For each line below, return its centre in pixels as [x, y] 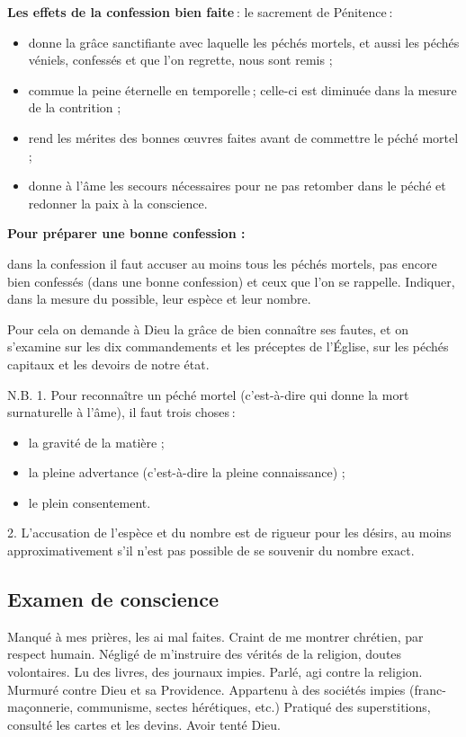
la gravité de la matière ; [96, 442]
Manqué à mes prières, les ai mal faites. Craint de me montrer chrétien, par [215, 636]
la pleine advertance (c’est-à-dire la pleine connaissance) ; [187, 472]
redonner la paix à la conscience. [118, 203]
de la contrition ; [75, 107]
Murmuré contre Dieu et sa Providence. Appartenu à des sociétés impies [206, 689]
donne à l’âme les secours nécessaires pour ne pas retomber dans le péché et [237, 186]
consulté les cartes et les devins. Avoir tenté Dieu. [144, 724]
